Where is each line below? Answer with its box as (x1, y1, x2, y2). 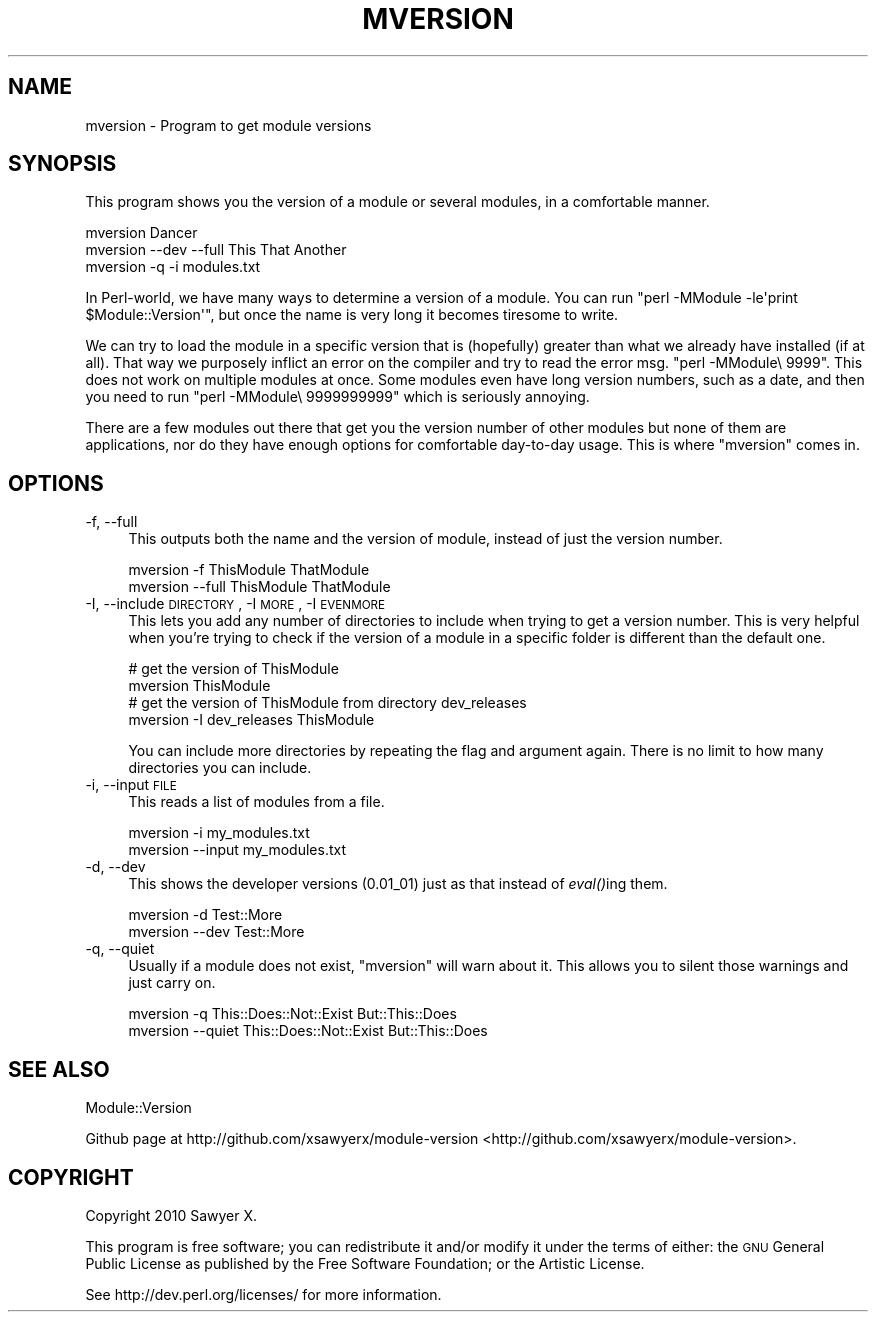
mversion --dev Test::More (128, 923, 305, 941)
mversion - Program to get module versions (85, 116, 372, 134)
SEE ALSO (8, 1056, 110, 1082)
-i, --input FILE (85, 776, 177, 794)
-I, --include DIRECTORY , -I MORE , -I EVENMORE (85, 595, 386, 613)
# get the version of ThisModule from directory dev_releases (128, 694, 527, 712)
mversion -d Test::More (128, 906, 283, 924)
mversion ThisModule (128, 677, 271, 695)
